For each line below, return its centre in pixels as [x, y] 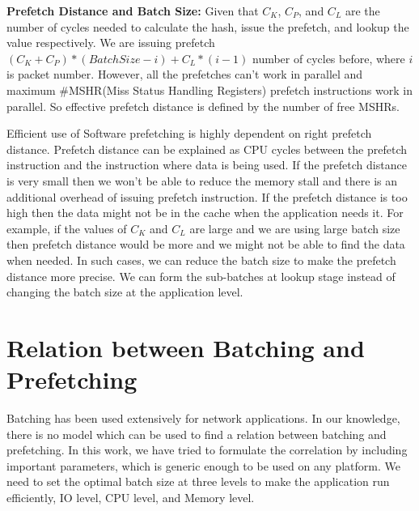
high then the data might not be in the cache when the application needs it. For [205, 213]
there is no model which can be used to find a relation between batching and [197, 434]
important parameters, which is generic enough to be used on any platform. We [203, 465]
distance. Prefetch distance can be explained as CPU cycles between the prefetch [207, 149]
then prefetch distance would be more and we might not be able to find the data [206, 244]
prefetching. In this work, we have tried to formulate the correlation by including [207, 450]
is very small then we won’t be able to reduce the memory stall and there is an [202, 180]
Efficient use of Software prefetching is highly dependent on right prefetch [189, 133]
